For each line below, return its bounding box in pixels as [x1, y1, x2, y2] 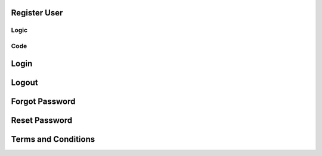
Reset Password [11, 115, 73, 125]
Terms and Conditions [11, 134, 95, 144]
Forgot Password [11, 96, 76, 106]
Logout [11, 77, 38, 87]
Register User [11, 8, 63, 18]
